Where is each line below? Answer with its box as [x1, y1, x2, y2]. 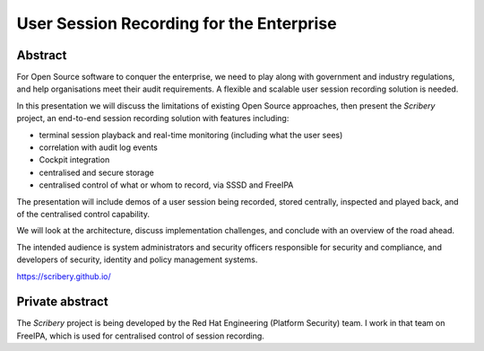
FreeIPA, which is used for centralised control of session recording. [16, 330, 264, 341]
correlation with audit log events [39, 142, 159, 153]
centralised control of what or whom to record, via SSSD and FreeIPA [39, 180, 294, 190]
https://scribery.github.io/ [16, 270, 111, 282]
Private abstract [16, 294, 108, 310]
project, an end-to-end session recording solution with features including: [16, 113, 290, 124]
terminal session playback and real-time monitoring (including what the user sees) [39, 129, 343, 140]
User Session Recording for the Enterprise [16, 13, 337, 33]
